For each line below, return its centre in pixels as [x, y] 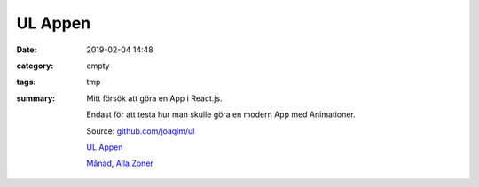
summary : [36, 98]
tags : [26, 82]
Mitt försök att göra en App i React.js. [154, 98]
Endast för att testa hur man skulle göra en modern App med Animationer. [221, 114]
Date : [27, 50]
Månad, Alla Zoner [120, 163]
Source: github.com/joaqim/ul [141, 131]
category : [35, 66]
